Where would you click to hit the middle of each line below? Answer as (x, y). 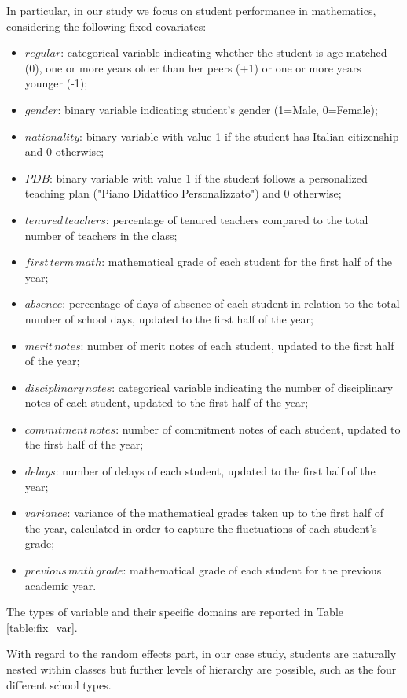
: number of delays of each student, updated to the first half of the (215, 471)
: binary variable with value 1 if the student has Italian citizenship (239, 136)
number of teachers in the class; (101, 235)
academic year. (60, 585)
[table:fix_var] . (42, 627)
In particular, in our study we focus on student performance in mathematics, (191, 10)
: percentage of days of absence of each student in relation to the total (231, 303)
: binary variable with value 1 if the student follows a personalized (209, 177)
